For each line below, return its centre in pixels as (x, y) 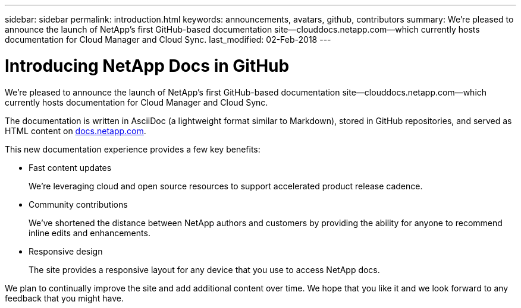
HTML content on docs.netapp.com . (76, 131)
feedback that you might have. (65, 298)
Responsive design (66, 251)
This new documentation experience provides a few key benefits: (133, 149)
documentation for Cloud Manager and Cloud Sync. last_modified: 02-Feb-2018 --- (168, 39)
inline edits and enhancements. (90, 233)
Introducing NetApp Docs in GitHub (147, 66)
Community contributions (78, 204)
